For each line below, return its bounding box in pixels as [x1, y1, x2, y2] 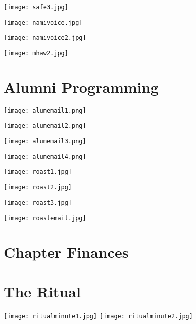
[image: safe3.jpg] [4, 4, 68, 11]
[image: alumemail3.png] [4, 138, 86, 145]
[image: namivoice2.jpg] [4, 34, 86, 42]
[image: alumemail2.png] [4, 122, 86, 130]
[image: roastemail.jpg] [4, 214, 86, 222]
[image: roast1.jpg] [4, 168, 72, 176]
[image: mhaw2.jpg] [4, 49, 68, 57]
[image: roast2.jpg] [4, 184, 72, 191]
